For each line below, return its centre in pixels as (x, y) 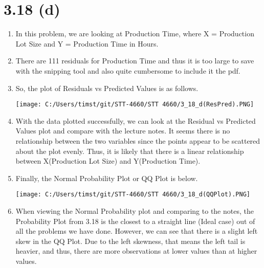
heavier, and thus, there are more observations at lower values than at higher (136, 251)
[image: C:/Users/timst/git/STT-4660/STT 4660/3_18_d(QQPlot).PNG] (133, 195)
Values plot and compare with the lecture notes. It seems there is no (123, 131)
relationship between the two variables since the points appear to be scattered (138, 140)
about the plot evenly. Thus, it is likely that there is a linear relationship (130, 151)
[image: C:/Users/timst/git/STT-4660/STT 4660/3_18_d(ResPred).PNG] (135, 105)
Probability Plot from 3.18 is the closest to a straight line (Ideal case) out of (135, 221)
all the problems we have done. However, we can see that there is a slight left (137, 231)
